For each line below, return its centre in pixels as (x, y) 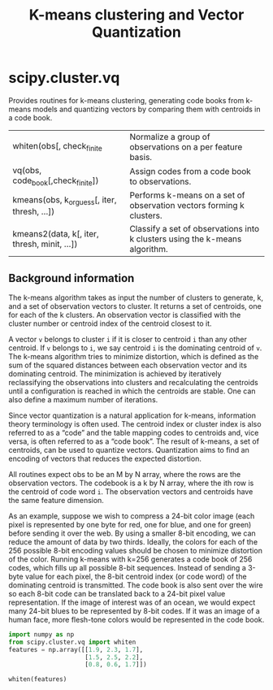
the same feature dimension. (56, 500)
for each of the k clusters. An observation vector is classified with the (125, 315)
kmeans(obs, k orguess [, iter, (65, 200)
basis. (141, 157)
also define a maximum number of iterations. (83, 399)
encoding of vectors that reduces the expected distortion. (105, 458)
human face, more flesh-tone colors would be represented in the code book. (136, 619)
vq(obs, (27, 170)
